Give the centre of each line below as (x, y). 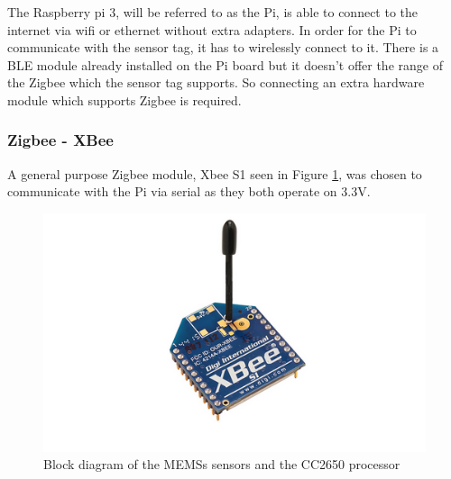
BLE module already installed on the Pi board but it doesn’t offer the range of (225, 64)
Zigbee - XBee (60, 140)
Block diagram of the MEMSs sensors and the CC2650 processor (222, 464)
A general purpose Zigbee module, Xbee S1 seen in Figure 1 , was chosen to (215, 173)
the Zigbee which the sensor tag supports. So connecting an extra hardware (216, 82)
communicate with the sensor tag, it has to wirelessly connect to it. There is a (223, 47)
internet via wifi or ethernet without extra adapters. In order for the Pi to (212, 29)
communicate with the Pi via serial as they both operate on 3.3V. (189, 191)
